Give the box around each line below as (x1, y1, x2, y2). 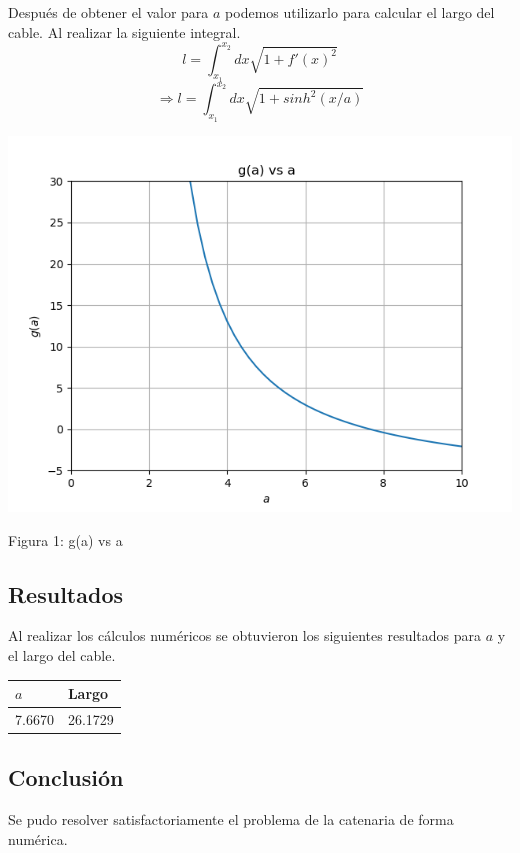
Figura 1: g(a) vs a (8, 529, 123, 550)
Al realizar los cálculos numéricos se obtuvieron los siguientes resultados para (8, 625, 482, 646)
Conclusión (8, 762, 124, 793)
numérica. (8, 828, 68, 849)
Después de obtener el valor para (8, 2, 209, 22)
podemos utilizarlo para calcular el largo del (225, 2, 495, 22)
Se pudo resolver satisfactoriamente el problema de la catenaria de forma (8, 809, 454, 830)
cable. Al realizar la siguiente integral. (8, 21, 241, 42)
